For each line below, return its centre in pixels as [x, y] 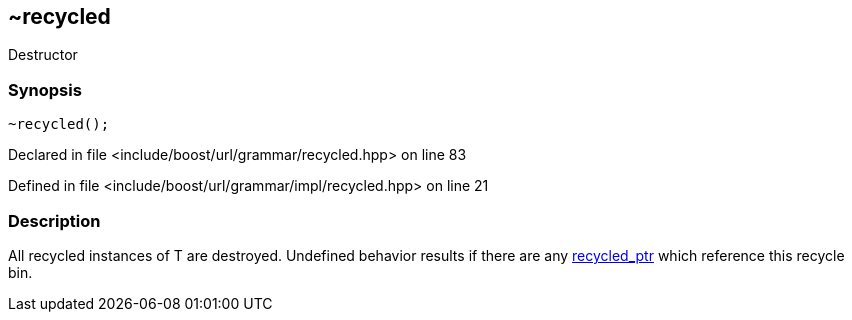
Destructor [43, 55]
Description [54, 220]
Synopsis [45, 89]
